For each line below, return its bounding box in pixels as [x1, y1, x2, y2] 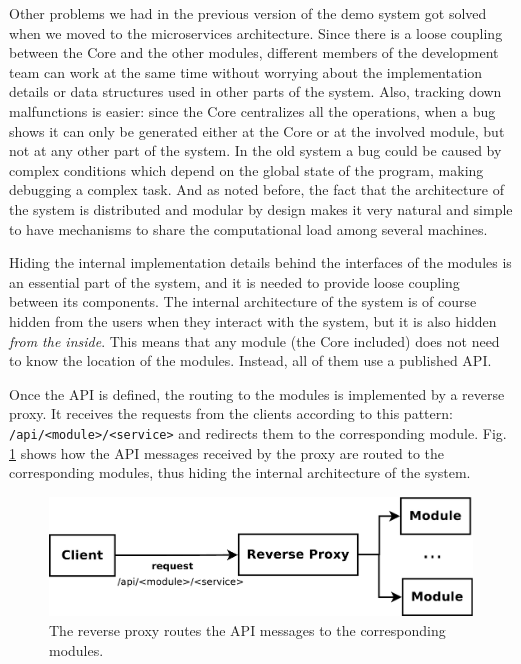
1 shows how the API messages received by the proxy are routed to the [9, 442, 445, 463]
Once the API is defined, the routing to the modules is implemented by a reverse [9, 383, 505, 404]
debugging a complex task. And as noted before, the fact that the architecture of [9, 179, 504, 200]
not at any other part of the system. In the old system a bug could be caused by [9, 140, 502, 161]
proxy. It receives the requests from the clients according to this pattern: [9, 403, 453, 424]
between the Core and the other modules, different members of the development [9, 42, 499, 63]
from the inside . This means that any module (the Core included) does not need [9, 330, 500, 351]
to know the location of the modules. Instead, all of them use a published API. [9, 350, 492, 371]
